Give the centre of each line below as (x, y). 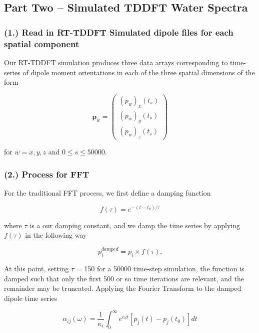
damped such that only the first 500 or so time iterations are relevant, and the (124, 278)
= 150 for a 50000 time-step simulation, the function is (160, 269)
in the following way (56, 235)
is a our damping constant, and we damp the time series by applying (135, 225)
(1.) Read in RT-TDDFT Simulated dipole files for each (119, 32)
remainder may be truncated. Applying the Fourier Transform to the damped (123, 288)
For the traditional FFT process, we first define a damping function (107, 193)
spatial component (42, 43)
